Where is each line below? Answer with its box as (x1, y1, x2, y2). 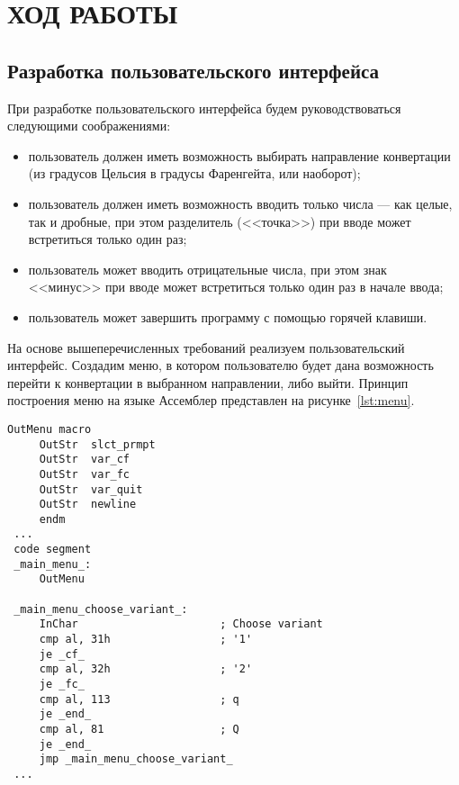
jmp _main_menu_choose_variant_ (39, 753, 233, 766)
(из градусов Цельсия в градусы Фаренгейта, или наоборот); (28, 164, 361, 183)
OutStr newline (39, 498, 137, 511)
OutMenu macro (7, 422, 92, 436)
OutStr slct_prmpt (39, 438, 156, 451)
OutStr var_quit (39, 483, 143, 496)
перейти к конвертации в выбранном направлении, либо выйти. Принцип (7, 373, 409, 392)
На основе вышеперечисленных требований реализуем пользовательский (7, 338, 405, 356)
